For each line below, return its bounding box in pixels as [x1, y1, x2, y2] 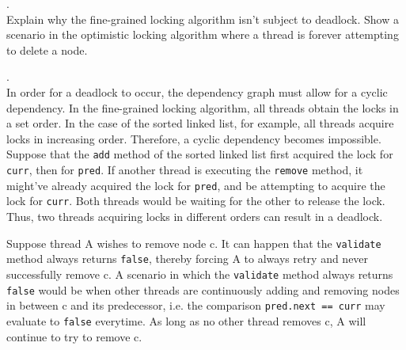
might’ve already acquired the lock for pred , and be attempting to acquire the [6, 177, 385, 193]
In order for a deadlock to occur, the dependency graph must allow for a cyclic [6, 83, 388, 100]
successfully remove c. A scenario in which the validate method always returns [6, 265, 393, 282]
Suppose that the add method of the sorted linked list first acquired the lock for [6, 146, 393, 162]
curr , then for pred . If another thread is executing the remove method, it [6, 162, 363, 177]
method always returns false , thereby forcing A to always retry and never [6, 250, 369, 267]
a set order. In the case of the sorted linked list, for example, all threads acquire [6, 115, 394, 131]
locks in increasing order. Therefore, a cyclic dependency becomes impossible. [6, 130, 381, 146]
